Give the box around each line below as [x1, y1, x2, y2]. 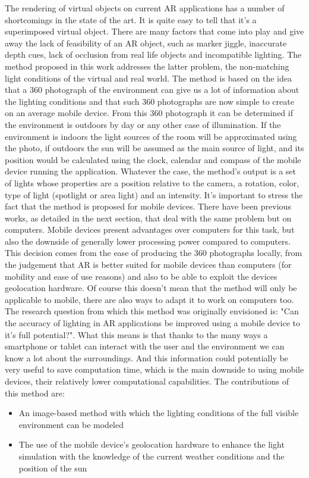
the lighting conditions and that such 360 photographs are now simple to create [5, 95, 294, 107]
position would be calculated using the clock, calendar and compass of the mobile [5, 153, 301, 165]
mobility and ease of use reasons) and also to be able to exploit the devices [5, 270, 278, 282]
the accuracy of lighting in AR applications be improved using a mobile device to [5, 317, 301, 329]
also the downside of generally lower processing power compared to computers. [5, 235, 291, 247]
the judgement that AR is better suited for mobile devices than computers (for [5, 258, 292, 271]
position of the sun [18, 461, 87, 474]
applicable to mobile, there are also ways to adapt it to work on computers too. [5, 293, 294, 305]
